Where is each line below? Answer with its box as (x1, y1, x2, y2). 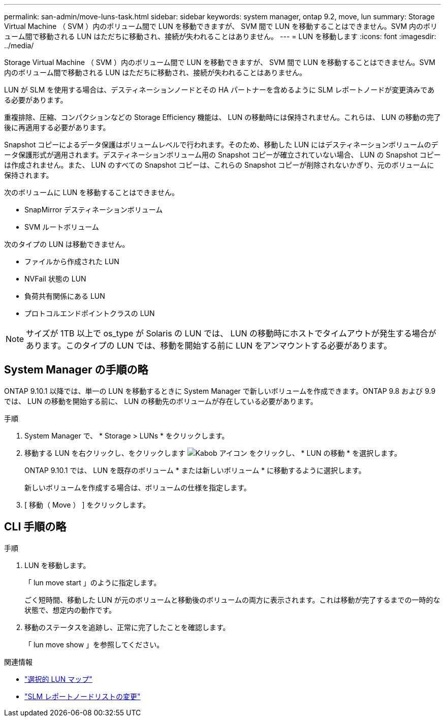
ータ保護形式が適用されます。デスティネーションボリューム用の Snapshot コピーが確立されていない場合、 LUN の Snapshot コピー (4, 150, 441, 159)
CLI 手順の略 (4, 520, 67, 534)
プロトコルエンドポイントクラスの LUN (24, 309, 155, 318)
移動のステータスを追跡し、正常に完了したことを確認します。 (24, 622, 230, 632)
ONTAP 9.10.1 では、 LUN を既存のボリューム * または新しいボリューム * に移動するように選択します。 (24, 465, 366, 475)
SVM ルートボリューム (24, 223, 99, 231)
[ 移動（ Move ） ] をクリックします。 (24, 500, 150, 509)
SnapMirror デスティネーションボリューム (24, 205, 163, 214)
